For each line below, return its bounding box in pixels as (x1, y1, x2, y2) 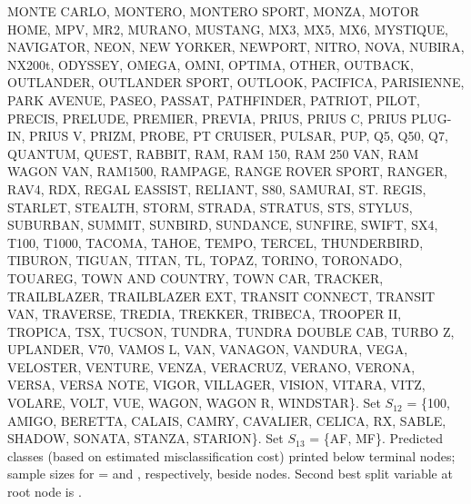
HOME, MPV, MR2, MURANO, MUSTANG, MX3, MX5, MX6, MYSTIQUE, (7, 19, 448, 38)
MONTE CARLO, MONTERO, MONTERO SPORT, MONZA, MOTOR (7, 2, 420, 20)
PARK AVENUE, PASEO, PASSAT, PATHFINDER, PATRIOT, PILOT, (7, 90, 420, 109)
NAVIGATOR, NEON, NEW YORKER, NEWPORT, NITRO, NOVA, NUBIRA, (7, 37, 465, 56)
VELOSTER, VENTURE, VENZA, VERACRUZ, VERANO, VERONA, (7, 357, 416, 376)
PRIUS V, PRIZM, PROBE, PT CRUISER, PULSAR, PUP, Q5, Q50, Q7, (29, 126, 448, 145)
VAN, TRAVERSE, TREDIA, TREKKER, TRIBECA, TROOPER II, (7, 304, 402, 323)
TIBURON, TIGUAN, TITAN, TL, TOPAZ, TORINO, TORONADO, (7, 251, 403, 270)
